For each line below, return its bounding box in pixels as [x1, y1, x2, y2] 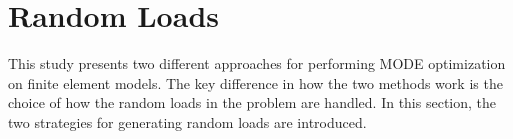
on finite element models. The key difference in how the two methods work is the [8, 72, 503, 93]
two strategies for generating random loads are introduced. [8, 111, 367, 132]
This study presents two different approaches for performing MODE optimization [8, 53, 506, 74]
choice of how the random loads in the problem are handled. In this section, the [8, 92, 497, 113]
